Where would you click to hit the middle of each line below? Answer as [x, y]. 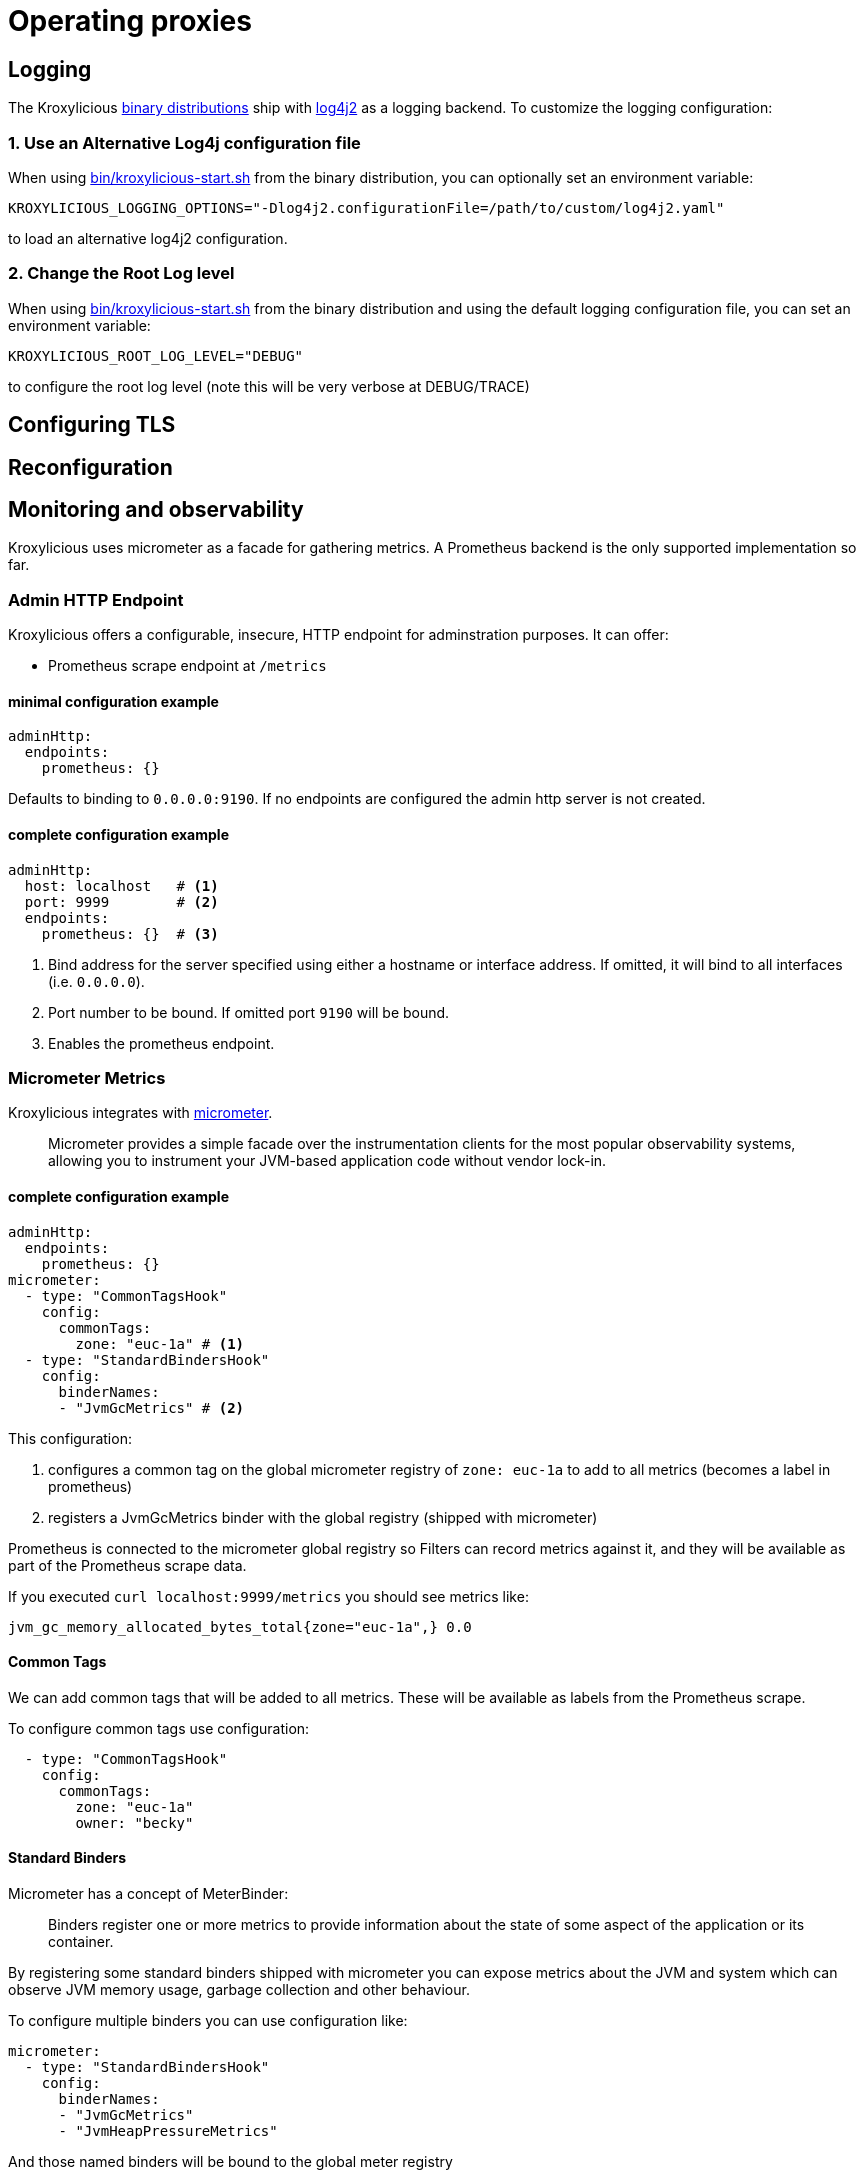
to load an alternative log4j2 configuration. [148, 238]
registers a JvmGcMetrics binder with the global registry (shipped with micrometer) [323, 1517]
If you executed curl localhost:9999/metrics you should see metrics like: [268, 1596]
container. [81, 1941]
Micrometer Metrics [87, 1077]
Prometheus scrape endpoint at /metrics [187, 666]
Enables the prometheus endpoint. [161, 1043]
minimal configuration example [113, 701]
